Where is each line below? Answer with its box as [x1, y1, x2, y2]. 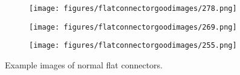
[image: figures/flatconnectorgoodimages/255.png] [29, 41, 237, 50]
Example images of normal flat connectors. [5, 58, 163, 71]
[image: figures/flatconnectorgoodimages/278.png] [29, 4, 237, 13]
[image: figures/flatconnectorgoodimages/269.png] [29, 22, 237, 31]
